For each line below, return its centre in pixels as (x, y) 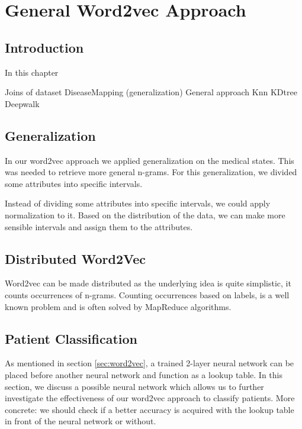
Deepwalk (22, 103)
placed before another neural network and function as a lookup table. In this (144, 374)
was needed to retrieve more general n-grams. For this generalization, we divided (151, 172)
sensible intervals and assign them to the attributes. (99, 226)
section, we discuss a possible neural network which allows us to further (134, 386)
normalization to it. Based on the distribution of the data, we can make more (145, 214)
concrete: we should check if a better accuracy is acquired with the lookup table (150, 409)
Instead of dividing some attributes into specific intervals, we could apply (138, 203)
